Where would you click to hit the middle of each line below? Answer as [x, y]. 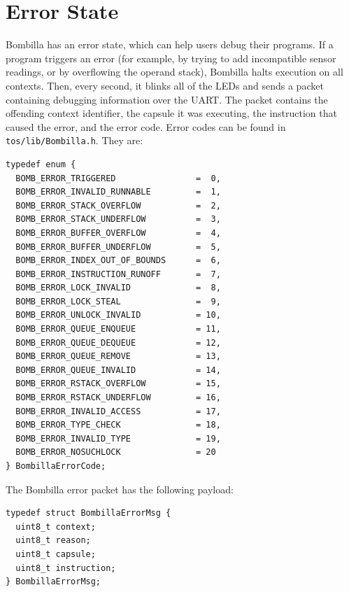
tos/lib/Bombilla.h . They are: [74, 140]
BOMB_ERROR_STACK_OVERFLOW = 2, [118, 205]
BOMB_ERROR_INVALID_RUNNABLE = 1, [118, 192]
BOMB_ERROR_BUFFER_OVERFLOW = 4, [118, 233]
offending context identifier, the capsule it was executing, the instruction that [171, 113]
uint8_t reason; [53, 541]
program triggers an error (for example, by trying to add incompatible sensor [171, 58]
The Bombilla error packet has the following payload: [120, 489]
